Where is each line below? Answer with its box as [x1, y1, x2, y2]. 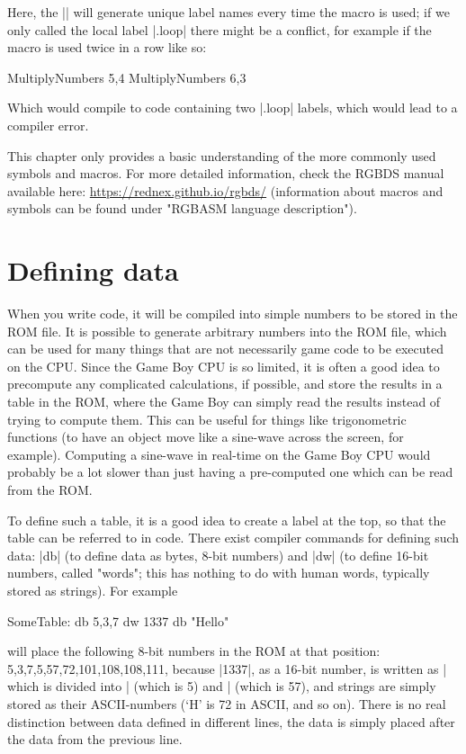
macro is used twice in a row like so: [7, 38, 207, 57]
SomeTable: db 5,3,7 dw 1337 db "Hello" [7, 611, 229, 630]
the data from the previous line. [7, 730, 183, 749]
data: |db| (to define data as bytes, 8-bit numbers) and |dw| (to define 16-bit [7, 545, 429, 564]
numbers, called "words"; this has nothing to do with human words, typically [7, 563, 430, 582]
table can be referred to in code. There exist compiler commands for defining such [7, 528, 460, 547]
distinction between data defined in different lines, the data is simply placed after [7, 712, 455, 731]
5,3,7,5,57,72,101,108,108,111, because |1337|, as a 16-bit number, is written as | [7, 659, 447, 678]
